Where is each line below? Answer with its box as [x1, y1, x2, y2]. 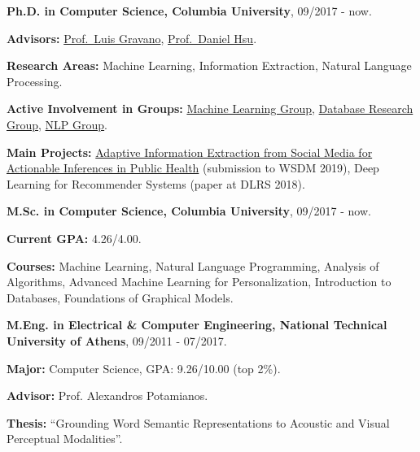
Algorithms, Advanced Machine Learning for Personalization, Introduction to [7, 273, 392, 290]
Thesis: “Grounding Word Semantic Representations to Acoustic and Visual [7, 414, 390, 431]
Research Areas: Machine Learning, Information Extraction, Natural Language [7, 57, 412, 74]
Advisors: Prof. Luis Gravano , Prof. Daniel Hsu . [7, 29, 257, 46]
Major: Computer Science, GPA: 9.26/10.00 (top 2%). [7, 359, 281, 376]
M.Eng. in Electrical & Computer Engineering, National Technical [7, 316, 387, 333]
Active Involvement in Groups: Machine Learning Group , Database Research [7, 100, 413, 117]
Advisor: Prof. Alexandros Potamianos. [7, 387, 208, 404]
